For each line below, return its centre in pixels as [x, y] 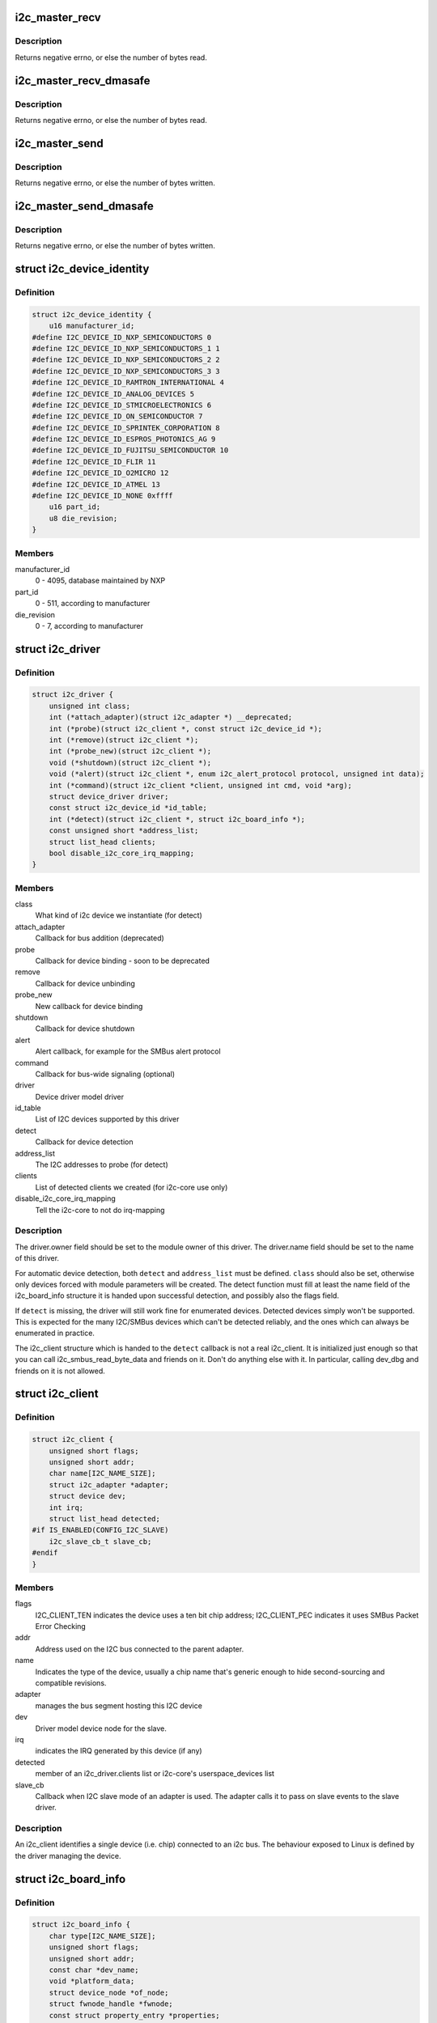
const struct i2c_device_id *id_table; [128, 808]
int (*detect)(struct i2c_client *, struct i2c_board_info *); [177, 819]
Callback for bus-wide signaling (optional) [105, 1074]
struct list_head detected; [105, 1518]
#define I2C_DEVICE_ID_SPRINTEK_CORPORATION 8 [126, 428]
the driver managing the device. [68, 1855]
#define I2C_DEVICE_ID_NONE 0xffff [102, 496]
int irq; [66, 1508]
